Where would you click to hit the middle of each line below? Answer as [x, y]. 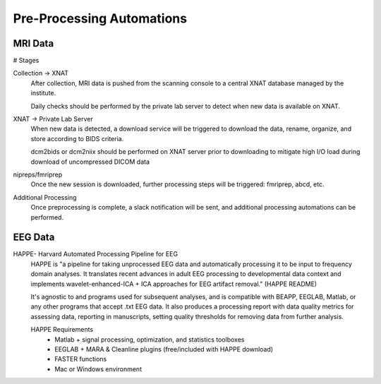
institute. [43, 93]
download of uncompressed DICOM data [90, 162]
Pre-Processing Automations [100, 18]
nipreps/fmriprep [38, 174]
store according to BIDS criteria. [77, 138]
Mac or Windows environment [98, 369]
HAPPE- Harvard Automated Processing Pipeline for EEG [96, 254]
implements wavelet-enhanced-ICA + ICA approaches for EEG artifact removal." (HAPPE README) [174, 284]
